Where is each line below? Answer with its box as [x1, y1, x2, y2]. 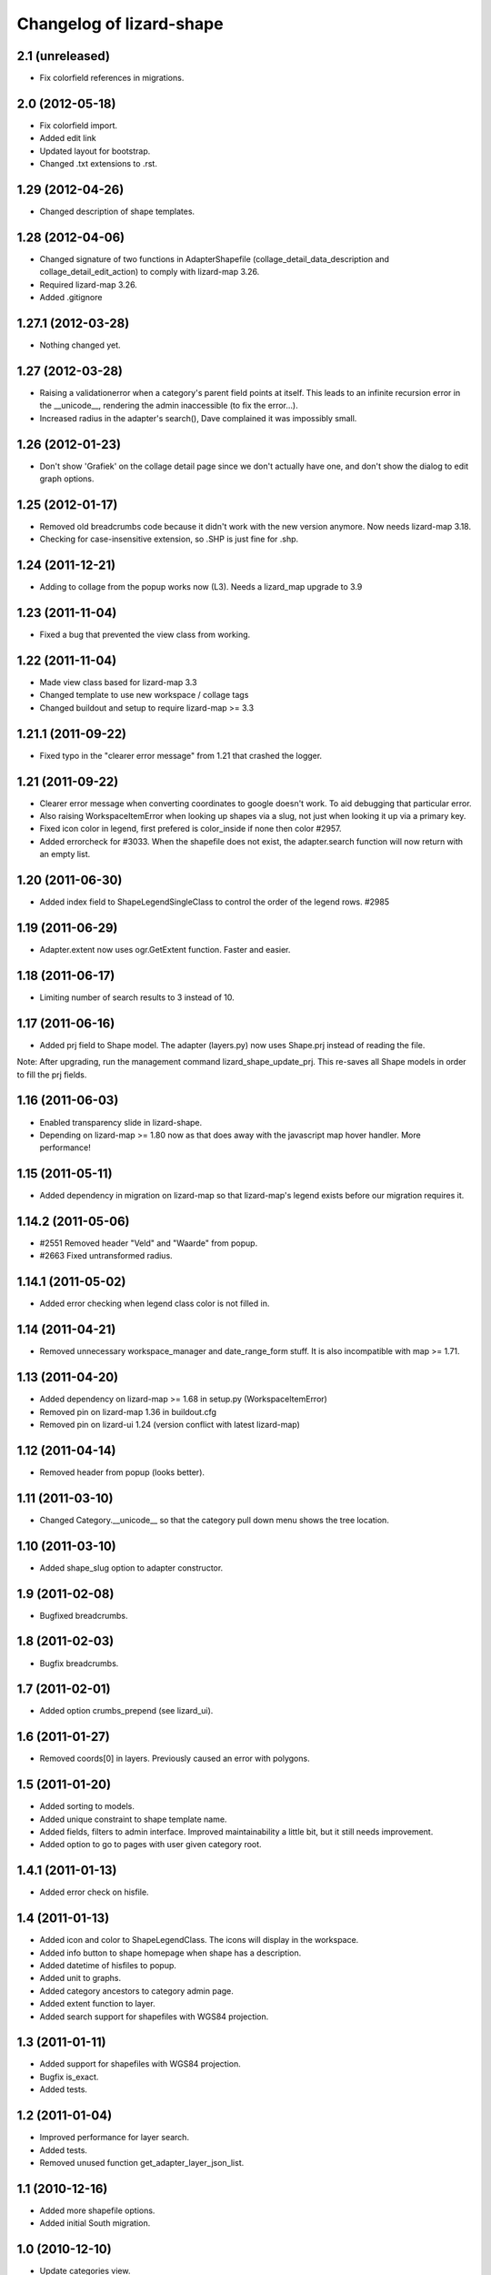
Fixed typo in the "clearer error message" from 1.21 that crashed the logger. [39, 750, 323, 761]
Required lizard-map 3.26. [39, 278, 138, 290]
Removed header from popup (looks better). [39, 1466, 205, 1478]
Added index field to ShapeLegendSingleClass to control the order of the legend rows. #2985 [39, 896, 390, 907]
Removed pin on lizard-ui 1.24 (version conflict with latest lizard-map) [39, 1419, 300, 1430]
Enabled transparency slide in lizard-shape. [39, 1117, 203, 1127]
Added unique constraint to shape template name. [39, 1814, 227, 1825]
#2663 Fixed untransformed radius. [39, 1250, 173, 1261]
